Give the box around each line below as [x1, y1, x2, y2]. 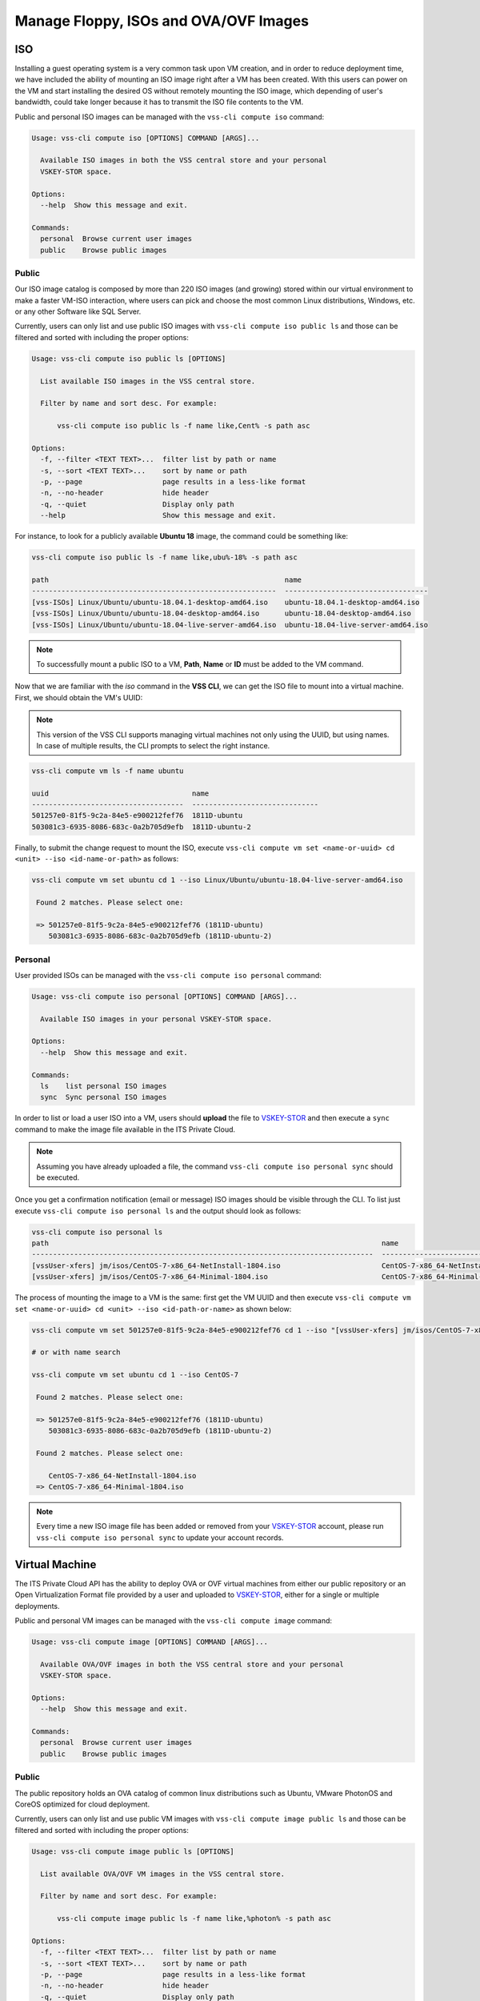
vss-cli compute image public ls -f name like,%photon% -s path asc [57, 1914, 332, 1923]
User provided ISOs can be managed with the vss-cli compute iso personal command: [14, 970, 322, 980]
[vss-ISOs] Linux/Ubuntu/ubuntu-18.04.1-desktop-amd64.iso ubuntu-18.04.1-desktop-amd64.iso [31, 597, 420, 607]
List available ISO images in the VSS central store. [40, 376, 256, 386]
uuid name [31, 788, 210, 798]
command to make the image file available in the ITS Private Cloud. [14, 1125, 236, 1134]
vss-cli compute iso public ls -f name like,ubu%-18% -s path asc [31, 553, 298, 562]
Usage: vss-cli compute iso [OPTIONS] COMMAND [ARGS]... [31, 133, 260, 142]
